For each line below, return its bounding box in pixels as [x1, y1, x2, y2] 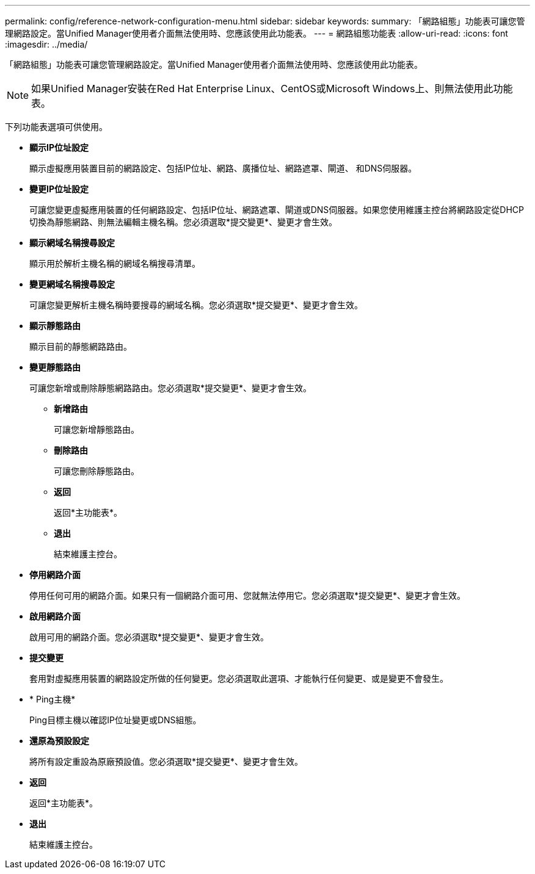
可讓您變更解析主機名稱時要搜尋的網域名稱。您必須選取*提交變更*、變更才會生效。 [29, 300, 363, 310]
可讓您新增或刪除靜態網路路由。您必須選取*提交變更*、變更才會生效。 [29, 383, 312, 393]
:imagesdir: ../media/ [5, 39, 88, 49]
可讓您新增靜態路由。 [54, 424, 139, 435]
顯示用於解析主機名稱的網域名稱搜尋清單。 [29, 258, 200, 269]
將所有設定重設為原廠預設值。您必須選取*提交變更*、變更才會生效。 [29, 756, 304, 767]
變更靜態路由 [29, 362, 81, 372]
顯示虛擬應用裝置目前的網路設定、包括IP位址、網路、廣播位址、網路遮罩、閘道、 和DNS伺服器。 [29, 163, 417, 173]
